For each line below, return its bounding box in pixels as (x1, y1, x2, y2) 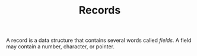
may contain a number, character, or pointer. (6, 43, 115, 50)
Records (78, 4, 121, 17)
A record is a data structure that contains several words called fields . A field (6, 37, 192, 44)
